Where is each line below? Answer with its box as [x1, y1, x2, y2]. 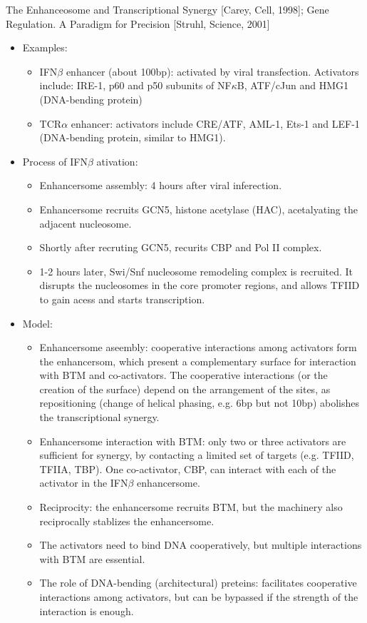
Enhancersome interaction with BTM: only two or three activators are [39, 433, 346, 448]
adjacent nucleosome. [39, 216, 132, 231]
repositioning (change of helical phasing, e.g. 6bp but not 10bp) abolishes [39, 395, 359, 410]
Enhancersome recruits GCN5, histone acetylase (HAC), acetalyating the [39, 201, 358, 216]
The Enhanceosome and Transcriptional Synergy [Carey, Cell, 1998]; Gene [6, 2, 329, 16]
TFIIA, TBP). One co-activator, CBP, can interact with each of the [39, 461, 336, 476]
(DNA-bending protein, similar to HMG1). [39, 130, 226, 145]
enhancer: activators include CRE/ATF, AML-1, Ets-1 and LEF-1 [71, 116, 360, 131]
